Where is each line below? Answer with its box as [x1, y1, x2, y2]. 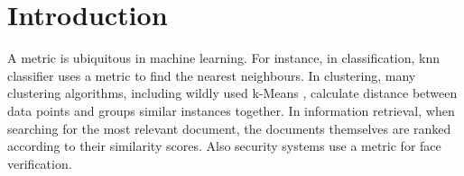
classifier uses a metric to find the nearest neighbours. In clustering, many [7, 66, 416, 84]
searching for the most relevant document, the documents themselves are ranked [7, 119, 451, 137]
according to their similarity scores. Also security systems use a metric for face [7, 136, 441, 155]
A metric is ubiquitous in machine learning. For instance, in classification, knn [7, 48, 441, 67]
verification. [7, 154, 72, 172]
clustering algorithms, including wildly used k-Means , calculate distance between [7, 84, 458, 102]
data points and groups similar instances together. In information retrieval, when [7, 101, 455, 119]
